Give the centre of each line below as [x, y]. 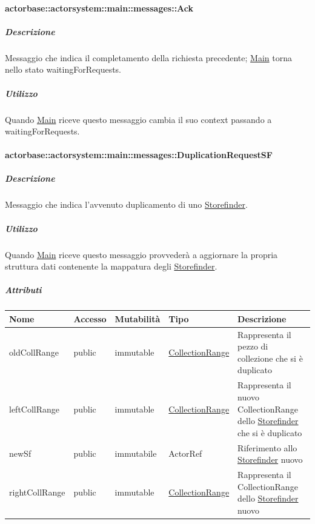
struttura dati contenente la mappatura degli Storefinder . [111, 266]
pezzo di [253, 346]
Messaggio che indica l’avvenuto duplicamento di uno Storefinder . [126, 204]
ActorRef [185, 453]
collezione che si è [270, 358]
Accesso [90, 318]
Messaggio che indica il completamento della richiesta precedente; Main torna [148, 57]
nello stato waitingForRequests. [63, 69]
